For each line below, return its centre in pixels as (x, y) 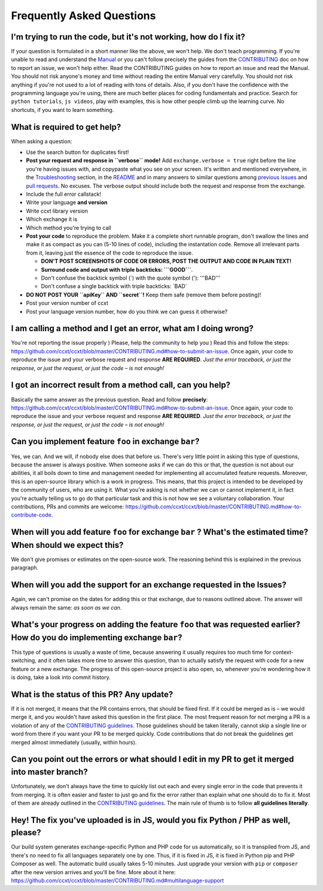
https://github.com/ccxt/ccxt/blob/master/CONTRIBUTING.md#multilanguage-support (118, 880)
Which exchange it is (52, 219)
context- (283, 652)
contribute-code (31, 515)
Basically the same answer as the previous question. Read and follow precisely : (109, 399)
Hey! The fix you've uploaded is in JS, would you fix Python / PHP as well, (151, 820)
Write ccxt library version (57, 211)
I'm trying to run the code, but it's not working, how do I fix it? (128, 37)
